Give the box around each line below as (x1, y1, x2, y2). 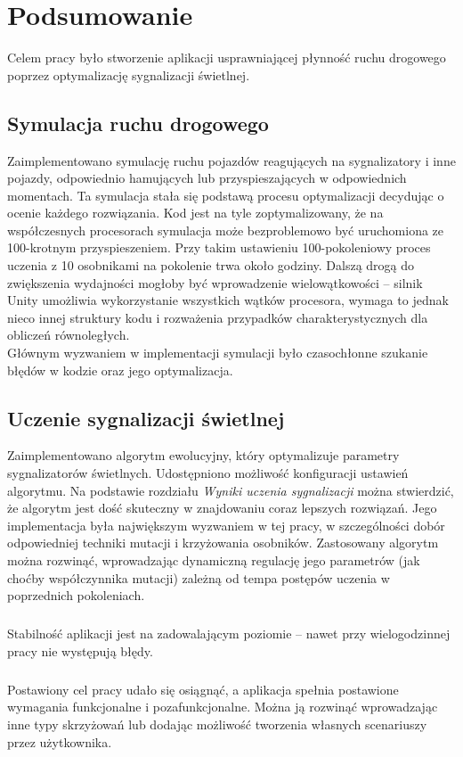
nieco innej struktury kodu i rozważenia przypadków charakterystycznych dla (7, 308, 428, 326)
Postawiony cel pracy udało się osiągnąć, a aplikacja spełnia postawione (7, 679, 399, 698)
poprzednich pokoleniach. (7, 586, 145, 605)
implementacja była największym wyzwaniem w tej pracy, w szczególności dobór (7, 515, 445, 534)
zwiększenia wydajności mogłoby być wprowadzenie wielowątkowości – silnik (7, 273, 423, 292)
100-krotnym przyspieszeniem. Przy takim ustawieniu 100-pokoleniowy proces (7, 238, 431, 257)
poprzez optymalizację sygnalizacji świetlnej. (7, 65, 250, 84)
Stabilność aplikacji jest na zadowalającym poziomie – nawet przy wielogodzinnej (7, 624, 451, 643)
